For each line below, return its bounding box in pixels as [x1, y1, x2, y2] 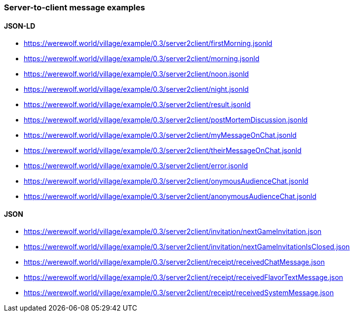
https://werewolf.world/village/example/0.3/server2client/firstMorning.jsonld [24, 39, 273, 48]
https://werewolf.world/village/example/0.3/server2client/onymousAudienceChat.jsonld [24, 177, 309, 186]
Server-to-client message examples [4, 2, 145, 12]
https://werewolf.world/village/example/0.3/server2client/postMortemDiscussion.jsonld [24, 116, 308, 124]
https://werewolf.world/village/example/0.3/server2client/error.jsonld [24, 161, 248, 170]
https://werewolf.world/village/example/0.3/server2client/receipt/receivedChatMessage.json [24, 258, 325, 267]
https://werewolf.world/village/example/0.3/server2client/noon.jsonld [24, 70, 249, 79]
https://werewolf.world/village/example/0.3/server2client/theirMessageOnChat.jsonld [24, 146, 302, 155]
